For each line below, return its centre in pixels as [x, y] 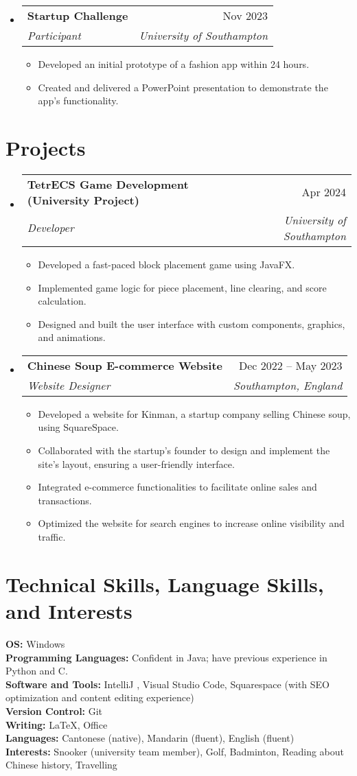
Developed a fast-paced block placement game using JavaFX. [166, 264]
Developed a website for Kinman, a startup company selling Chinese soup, [194, 413]
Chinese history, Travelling [61, 765]
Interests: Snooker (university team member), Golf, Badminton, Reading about [175, 751]
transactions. [65, 500]
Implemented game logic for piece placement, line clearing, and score [182, 287]
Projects [46, 147]
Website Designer [69, 385]
